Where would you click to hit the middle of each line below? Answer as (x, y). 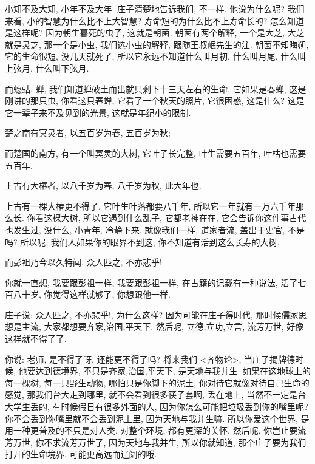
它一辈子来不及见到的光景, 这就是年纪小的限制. (98, 112)
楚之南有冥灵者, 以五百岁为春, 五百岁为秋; (88, 133)
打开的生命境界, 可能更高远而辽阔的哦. (81, 454)
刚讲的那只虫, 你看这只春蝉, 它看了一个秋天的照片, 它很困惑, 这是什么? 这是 (155, 101)
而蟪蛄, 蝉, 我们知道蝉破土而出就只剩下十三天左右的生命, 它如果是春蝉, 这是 (156, 88)
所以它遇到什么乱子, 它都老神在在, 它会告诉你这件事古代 (195, 218)
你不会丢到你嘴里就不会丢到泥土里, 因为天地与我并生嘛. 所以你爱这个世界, (151, 418)
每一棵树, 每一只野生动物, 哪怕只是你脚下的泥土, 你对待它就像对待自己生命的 (157, 382)
